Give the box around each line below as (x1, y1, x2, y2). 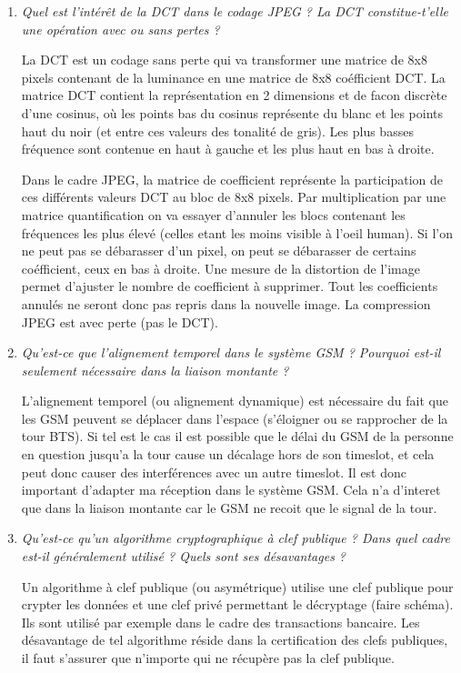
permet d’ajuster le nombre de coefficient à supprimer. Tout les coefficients (21, 276, 438, 296)
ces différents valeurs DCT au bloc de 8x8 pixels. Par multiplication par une (21, 187, 446, 206)
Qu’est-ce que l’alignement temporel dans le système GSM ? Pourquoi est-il (21, 343, 441, 362)
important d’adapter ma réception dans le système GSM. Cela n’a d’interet (21, 480, 441, 499)
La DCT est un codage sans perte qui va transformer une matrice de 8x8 (21, 50, 427, 69)
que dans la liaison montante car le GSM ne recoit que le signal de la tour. (21, 497, 437, 517)
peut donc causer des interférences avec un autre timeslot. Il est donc (21, 462, 407, 481)
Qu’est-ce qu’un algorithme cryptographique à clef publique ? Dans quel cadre (21, 528, 450, 547)
